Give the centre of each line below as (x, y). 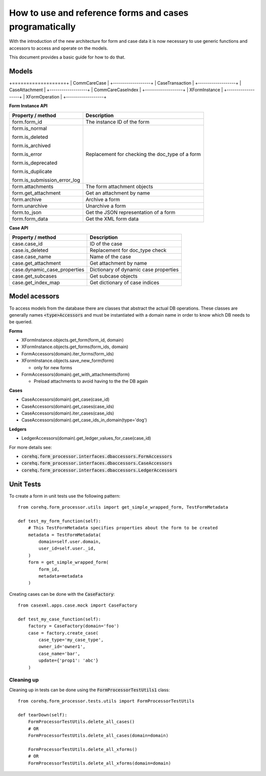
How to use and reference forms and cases (99, 13)
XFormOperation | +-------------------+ (66, 97)
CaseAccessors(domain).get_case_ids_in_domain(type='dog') (84, 420)
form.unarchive (30, 206)
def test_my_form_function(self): (59, 521)
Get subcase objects (114, 276)
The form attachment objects (119, 186)
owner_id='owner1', (62, 647)
